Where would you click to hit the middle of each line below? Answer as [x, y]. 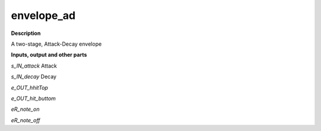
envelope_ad [43, 15]
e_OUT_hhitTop [30, 87]
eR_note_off [26, 120]
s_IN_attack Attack [34, 66]
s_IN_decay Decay [34, 76]
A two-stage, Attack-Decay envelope [56, 44]
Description [26, 33]
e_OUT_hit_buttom [33, 98]
